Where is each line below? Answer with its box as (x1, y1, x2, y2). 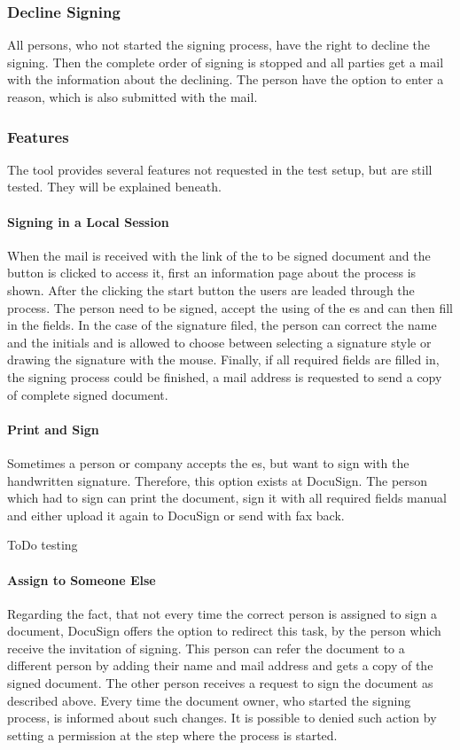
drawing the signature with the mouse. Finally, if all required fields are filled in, (7, 350, 440, 369)
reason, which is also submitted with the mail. (7, 88, 258, 105)
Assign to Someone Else (7, 570, 156, 589)
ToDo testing (7, 535, 78, 554)
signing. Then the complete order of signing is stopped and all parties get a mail (7, 52, 444, 71)
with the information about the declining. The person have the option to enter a (7, 70, 444, 89)
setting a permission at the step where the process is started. (7, 725, 338, 744)
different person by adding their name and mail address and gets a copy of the (7, 656, 433, 675)
